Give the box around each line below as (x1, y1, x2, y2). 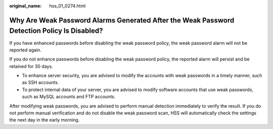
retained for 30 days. (9, 63, 53, 69)
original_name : (9, 3, 42, 9)
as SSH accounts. (22, 80, 59, 86)
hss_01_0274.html (49, 3, 86, 9)
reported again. (9, 47, 41, 53)
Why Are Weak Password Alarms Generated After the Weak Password (9, 16, 235, 25)
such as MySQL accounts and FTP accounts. (22, 94, 116, 100)
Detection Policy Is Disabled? (9, 27, 103, 35)
